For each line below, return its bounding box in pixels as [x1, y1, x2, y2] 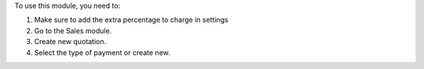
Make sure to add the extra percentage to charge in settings [34, 16, 228, 25]
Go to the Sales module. [34, 26, 112, 35]
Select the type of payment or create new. [34, 47, 170, 57]
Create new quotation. [34, 37, 106, 47]
